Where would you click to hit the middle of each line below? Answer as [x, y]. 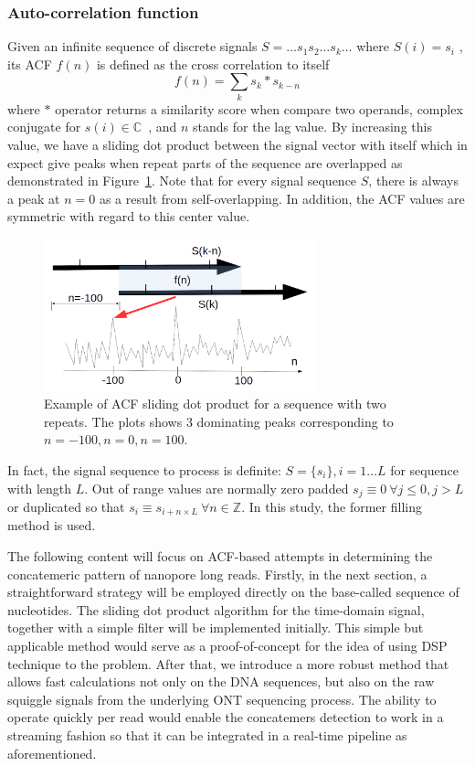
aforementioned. [52, 753]
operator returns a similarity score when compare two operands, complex [259, 108]
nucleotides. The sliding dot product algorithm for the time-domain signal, [216, 609]
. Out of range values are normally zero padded [216, 488]
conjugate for [44, 127]
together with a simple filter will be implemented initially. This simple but [216, 628]
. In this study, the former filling [332, 506]
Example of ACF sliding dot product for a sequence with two [215, 404]
